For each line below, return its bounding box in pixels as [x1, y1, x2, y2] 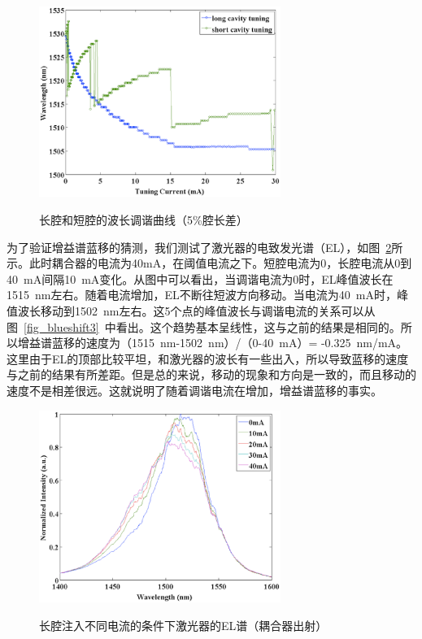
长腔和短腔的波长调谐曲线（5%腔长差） [39, 211, 248, 228]
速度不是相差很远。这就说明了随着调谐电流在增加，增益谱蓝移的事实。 [7, 382, 382, 398]
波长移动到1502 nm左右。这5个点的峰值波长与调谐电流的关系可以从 [17, 302, 376, 319]
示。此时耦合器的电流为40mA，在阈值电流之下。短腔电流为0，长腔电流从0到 [7, 254, 412, 272]
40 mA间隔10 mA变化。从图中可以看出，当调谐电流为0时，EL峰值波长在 [7, 270, 394, 287]
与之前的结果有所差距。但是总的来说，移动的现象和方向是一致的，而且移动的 [7, 366, 416, 383]
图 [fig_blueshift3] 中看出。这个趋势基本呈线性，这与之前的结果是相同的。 [7, 318, 401, 335]
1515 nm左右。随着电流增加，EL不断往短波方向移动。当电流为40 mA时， [7, 286, 397, 303]
